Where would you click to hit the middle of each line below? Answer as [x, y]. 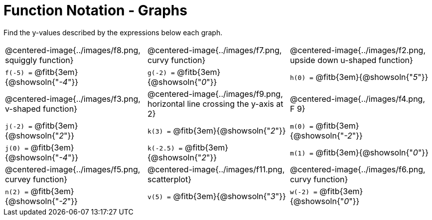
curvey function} [36, 179]
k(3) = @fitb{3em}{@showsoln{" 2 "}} [216, 130]
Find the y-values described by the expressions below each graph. [113, 32]
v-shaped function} [41, 109]
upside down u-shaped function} [351, 60]
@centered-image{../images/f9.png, [215, 94]
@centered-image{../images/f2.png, [358, 50]
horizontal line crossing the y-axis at [215, 104]
